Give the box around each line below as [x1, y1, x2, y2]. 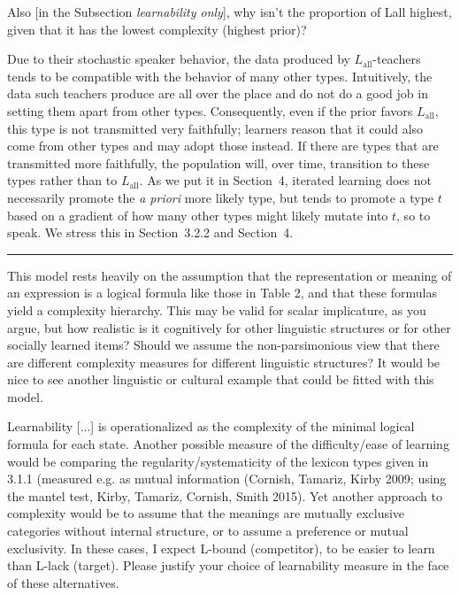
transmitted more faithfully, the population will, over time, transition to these [7, 153, 430, 172]
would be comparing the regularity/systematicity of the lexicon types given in [7, 452, 429, 470]
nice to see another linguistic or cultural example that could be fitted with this [7, 370, 434, 389]
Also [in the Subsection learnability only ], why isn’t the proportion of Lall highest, [7, 3, 452, 20]
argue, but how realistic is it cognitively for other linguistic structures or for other [7, 318, 451, 336]
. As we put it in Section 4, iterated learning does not [139, 171, 432, 189]
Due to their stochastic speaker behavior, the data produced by [7, 50, 350, 68]
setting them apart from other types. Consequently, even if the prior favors [7, 101, 413, 120]
